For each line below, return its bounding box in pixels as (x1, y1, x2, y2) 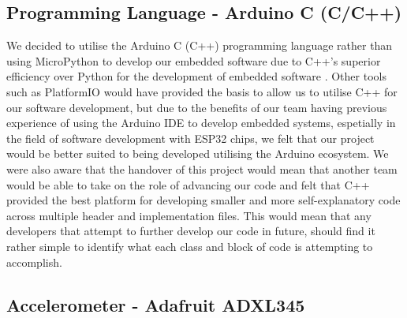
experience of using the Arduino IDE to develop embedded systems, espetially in (6, 114, 396, 131)
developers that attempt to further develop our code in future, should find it (6, 223, 375, 239)
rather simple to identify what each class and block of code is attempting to (6, 238, 373, 254)
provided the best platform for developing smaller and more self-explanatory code (6, 192, 401, 208)
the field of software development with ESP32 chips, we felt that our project (6, 129, 375, 146)
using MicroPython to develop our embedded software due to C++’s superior (6, 52, 381, 69)
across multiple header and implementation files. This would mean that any (6, 207, 372, 223)
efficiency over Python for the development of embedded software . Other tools (6, 68, 386, 84)
